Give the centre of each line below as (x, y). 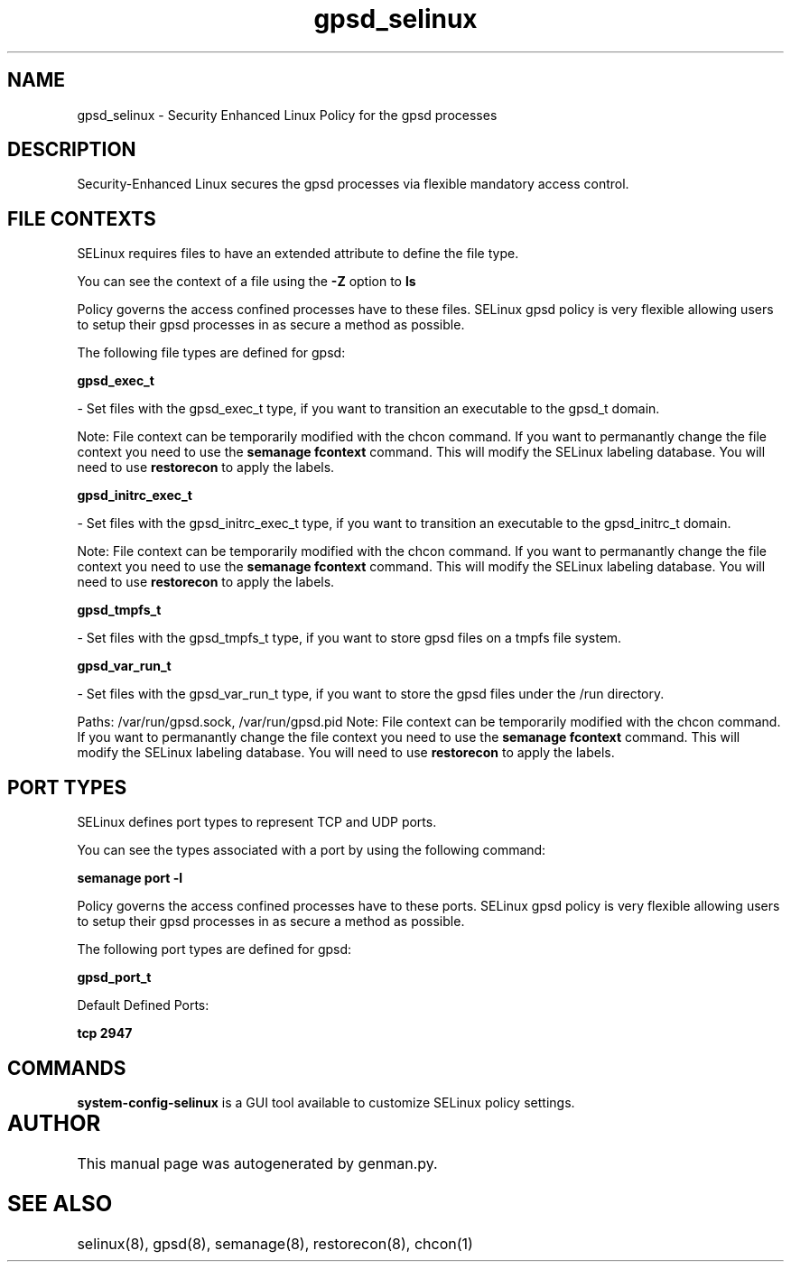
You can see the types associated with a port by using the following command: (312, 850)
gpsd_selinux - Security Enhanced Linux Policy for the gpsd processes (287, 115)
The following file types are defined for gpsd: (211, 353)
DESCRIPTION (72, 150)
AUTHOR (54, 1123)
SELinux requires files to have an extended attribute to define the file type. (298, 254)
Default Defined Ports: (143, 1005)
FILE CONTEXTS (82, 218)
